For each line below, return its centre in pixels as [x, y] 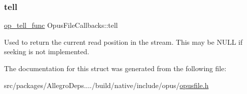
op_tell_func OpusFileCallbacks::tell [61, 25]
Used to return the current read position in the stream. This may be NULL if [123, 42]
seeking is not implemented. [47, 51]
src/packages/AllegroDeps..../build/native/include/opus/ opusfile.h [106, 85]
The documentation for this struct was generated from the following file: [115, 68]
